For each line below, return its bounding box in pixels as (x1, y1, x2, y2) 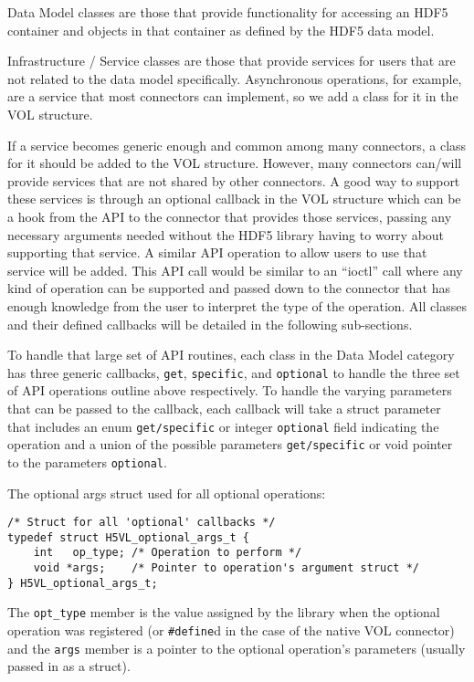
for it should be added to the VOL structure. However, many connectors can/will (7, 153, 462, 173)
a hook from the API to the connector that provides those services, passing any (7, 206, 452, 226)
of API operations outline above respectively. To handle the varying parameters (7, 381, 452, 400)
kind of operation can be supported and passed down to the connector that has (7, 278, 451, 298)
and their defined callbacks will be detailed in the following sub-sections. (7, 314, 413, 333)
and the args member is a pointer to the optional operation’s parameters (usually (7, 638, 466, 657)
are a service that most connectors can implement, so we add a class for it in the (7, 87, 458, 106)
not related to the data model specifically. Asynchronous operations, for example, (7, 68, 462, 88)
